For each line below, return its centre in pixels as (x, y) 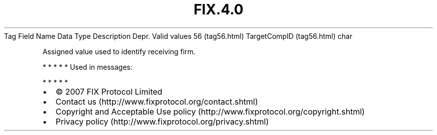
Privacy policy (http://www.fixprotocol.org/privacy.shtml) (162, 121)
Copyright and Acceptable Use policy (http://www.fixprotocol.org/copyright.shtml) (210, 111)
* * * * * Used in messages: (88, 67)
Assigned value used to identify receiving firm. (119, 51)
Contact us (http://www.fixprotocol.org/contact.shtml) (157, 101)
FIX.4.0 (218, 9)
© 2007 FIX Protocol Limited (109, 91)
